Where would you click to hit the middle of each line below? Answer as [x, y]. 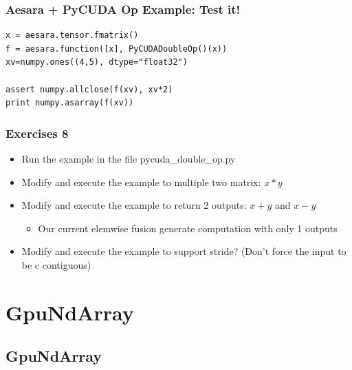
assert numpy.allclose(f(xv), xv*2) [89, 89]
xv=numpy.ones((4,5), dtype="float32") [97, 62]
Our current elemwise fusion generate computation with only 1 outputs [188, 228]
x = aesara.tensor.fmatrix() [72, 35]
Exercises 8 [37, 133]
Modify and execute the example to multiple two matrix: [141, 182]
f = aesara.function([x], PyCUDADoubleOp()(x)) [117, 49]
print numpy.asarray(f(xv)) [70, 103]
